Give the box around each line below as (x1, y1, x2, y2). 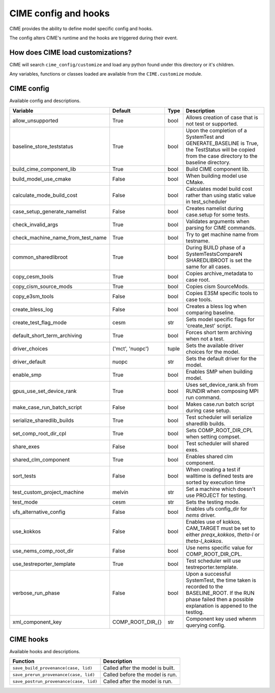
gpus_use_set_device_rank (12, 387, 77, 394)
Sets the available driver (186, 342, 244, 349)
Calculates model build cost (186, 185, 253, 192)
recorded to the (186, 583, 224, 590)
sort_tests (12, 472, 36, 479)
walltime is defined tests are (186, 472, 254, 479)
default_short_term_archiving (12, 332, 82, 339)
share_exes (12, 443, 40, 450)
